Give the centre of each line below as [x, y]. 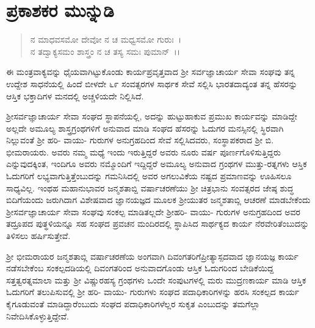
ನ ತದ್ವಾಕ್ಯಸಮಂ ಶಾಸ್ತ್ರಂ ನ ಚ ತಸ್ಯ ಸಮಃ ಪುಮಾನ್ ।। [105, 51]
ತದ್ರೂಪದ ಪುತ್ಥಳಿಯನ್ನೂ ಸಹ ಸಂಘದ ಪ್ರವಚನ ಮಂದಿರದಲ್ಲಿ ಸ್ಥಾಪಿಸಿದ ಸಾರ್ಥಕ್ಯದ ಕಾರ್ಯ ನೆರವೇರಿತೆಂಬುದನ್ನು [157, 223]
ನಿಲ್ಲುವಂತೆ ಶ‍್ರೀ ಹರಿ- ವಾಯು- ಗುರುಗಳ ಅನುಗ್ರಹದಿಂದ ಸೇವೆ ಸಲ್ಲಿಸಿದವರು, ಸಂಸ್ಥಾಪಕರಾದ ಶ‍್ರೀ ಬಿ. [140, 140]
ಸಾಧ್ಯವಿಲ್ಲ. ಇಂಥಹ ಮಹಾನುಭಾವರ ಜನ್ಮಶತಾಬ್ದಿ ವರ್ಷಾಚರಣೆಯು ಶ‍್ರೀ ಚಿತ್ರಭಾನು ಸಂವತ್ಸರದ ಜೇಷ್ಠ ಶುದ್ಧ [150, 187]
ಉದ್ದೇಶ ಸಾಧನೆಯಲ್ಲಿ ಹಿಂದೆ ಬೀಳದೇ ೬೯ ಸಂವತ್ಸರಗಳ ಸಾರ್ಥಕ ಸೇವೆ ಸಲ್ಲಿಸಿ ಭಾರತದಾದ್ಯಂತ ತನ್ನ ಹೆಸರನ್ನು [152, 83]
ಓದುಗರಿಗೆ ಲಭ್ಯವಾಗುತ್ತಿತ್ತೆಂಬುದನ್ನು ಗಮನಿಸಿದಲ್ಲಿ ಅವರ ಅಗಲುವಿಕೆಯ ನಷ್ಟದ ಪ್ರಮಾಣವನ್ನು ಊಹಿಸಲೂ [149, 176]
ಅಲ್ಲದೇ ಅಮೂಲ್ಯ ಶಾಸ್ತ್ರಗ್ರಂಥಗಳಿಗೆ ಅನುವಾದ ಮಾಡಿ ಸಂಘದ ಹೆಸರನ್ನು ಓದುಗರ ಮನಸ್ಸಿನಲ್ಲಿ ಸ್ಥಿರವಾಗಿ [145, 128]
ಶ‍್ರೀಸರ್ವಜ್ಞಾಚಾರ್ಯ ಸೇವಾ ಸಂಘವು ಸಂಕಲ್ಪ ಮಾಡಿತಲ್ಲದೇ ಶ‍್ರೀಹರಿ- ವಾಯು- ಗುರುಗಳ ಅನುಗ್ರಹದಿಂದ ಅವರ [153, 211]
